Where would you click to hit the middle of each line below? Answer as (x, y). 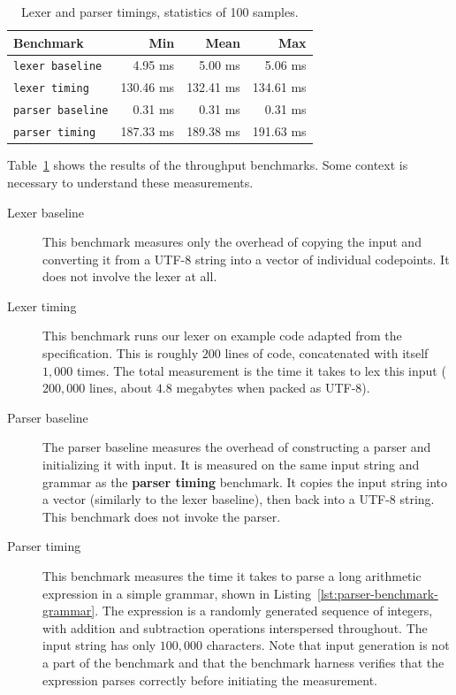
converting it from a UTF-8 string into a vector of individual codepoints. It (246, 259)
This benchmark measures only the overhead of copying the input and (232, 242)
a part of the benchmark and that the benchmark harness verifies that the (243, 662)
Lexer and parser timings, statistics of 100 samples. (160, 11)
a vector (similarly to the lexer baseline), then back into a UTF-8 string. (239, 499)
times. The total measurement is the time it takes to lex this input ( (261, 370)
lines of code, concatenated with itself (327, 353)
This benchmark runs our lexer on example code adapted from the (222, 336)
